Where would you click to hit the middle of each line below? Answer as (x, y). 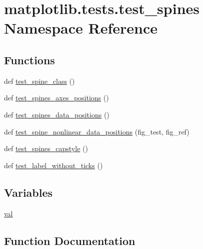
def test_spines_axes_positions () (56, 98)
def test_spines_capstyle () (46, 148)
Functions (29, 59)
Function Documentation (70, 240)
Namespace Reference (81, 28)
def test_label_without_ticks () (53, 165)
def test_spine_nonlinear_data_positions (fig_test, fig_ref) (97, 131)
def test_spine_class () (39, 81)
